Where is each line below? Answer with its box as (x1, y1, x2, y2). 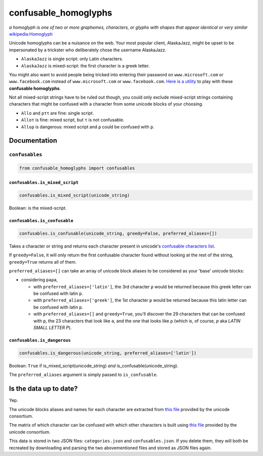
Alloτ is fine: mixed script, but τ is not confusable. (21, 117, 124, 123)
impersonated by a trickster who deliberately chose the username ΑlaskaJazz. (9, 47, 167, 53)
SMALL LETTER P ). (33, 325, 72, 331)
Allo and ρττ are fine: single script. (21, 110, 94, 116)
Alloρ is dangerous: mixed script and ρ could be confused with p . (21, 124, 154, 129)
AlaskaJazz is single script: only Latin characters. (21, 56, 123, 62)
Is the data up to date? (9, 385, 78, 393)
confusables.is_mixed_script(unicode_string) (19, 192, 130, 198)
